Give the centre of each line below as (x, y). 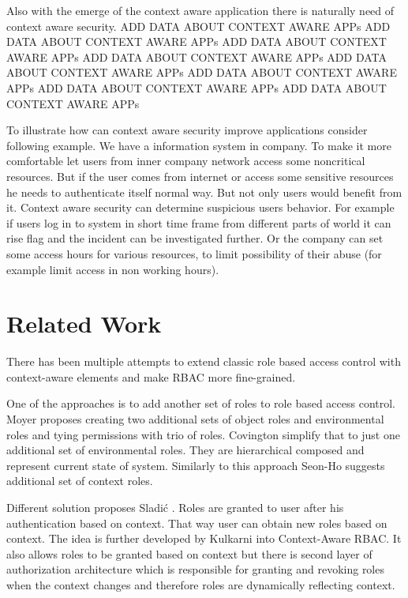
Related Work (84, 323)
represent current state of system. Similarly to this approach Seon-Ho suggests (196, 465)
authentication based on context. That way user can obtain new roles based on (197, 523)
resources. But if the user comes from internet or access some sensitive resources (200, 176)
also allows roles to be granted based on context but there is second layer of (189, 553)
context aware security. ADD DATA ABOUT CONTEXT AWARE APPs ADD (198, 26)
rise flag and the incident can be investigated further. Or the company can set (195, 238)
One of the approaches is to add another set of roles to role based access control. (201, 403)
